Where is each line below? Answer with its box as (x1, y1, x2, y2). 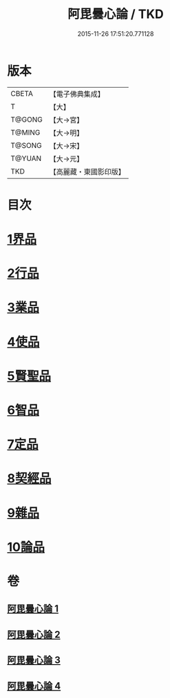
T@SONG (10, 140, 43, 150)
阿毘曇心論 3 (7, 654, 61, 666)
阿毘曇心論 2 (7, 628, 61, 640)
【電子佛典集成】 (49, 89, 105, 99)
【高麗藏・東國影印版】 (49, 167, 125, 176)
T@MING (10, 127, 41, 137)
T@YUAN (10, 153, 42, 163)
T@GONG (10, 115, 43, 124)
